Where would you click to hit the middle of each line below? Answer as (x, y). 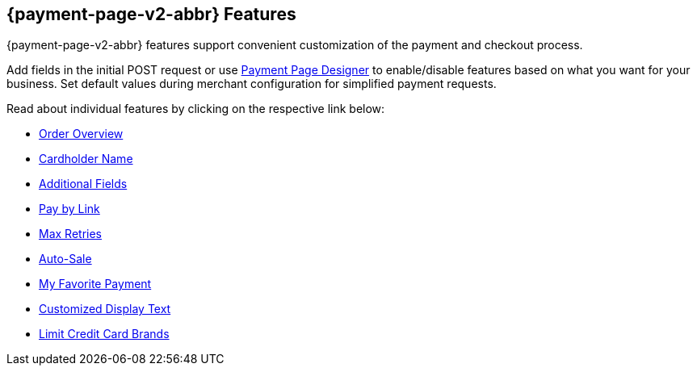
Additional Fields (83, 184)
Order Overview (81, 134)
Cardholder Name (86, 159)
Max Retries (70, 234)
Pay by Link (69, 209)
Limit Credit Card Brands (104, 334)
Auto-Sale (65, 259)
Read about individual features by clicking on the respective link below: (196, 109)
